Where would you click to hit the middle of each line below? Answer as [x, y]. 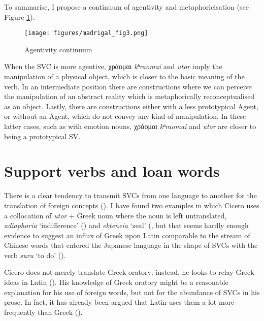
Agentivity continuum [58, 49]
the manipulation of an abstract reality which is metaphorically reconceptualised [129, 96]
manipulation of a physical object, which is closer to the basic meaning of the [124, 76]
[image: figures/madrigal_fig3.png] [86, 33]
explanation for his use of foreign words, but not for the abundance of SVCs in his [132, 292]
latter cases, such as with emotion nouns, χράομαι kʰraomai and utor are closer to [130, 126]
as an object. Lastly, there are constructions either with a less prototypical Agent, [131, 106]
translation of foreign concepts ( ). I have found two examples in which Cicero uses [132, 205]
